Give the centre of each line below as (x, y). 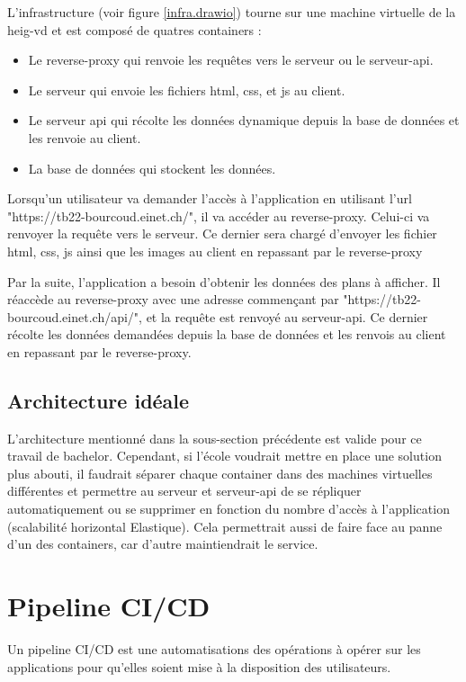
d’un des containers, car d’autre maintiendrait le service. (163, 544)
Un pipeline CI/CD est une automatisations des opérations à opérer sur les (214, 648)
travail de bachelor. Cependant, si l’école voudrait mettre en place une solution (224, 456)
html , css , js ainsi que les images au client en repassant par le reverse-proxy (215, 251)
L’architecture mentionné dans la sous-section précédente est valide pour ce (215, 438)
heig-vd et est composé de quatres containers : (134, 29)
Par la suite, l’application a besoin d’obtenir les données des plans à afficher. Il (224, 281)
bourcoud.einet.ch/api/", (75, 316)
